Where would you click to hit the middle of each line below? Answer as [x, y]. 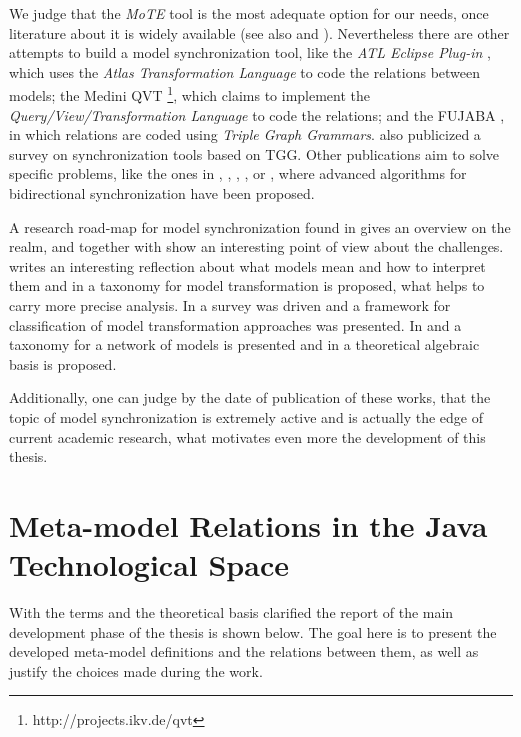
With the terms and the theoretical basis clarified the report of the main [231, 612]
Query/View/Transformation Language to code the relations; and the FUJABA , [257, 114]
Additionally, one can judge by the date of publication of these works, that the [250, 397]
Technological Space [149, 564]
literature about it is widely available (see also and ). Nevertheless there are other [259, 32]
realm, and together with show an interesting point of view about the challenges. [256, 246]
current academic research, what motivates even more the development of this [247, 436]
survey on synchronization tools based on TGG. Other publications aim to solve [254, 153]
